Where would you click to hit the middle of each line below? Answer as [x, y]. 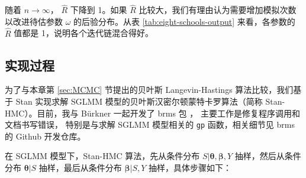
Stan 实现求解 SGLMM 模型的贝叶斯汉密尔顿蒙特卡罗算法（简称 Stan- [150, 101]
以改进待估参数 [34, 21]
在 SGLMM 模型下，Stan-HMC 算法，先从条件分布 [102, 156]
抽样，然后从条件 [268, 156]
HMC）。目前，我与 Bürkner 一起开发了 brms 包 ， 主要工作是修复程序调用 [148, 113]
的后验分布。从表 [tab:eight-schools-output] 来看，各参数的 [184, 21]
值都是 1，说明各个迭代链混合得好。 [83, 33]
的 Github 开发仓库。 [45, 136]
